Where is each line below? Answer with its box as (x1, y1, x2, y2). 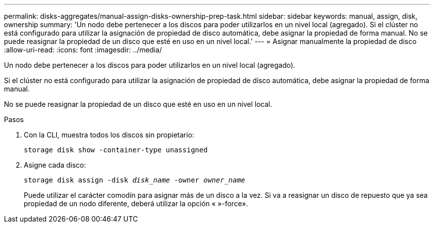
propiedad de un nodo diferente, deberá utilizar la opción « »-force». (24, 199, 248, 208)
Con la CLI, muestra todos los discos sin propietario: (24, 131, 194, 139)
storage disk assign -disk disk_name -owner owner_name (24, 176, 245, 184)
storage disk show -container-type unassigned (24, 146, 208, 154)
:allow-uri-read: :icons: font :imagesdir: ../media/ (4, 45, 162, 54)
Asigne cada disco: (24, 161, 86, 169)
